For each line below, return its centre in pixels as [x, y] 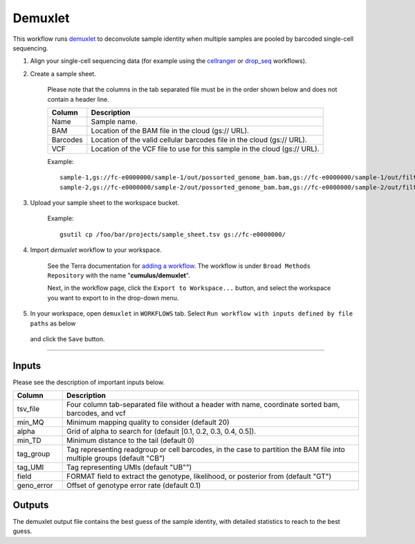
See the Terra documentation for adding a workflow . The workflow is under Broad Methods [179, 266]
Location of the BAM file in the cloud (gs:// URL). [170, 130]
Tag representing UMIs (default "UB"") [129, 467]
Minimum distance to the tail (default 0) [130, 441]
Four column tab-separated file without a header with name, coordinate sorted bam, [203, 405]
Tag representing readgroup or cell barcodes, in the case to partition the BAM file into [205, 450]
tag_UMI [30, 467]
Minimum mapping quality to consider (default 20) [148, 422]
